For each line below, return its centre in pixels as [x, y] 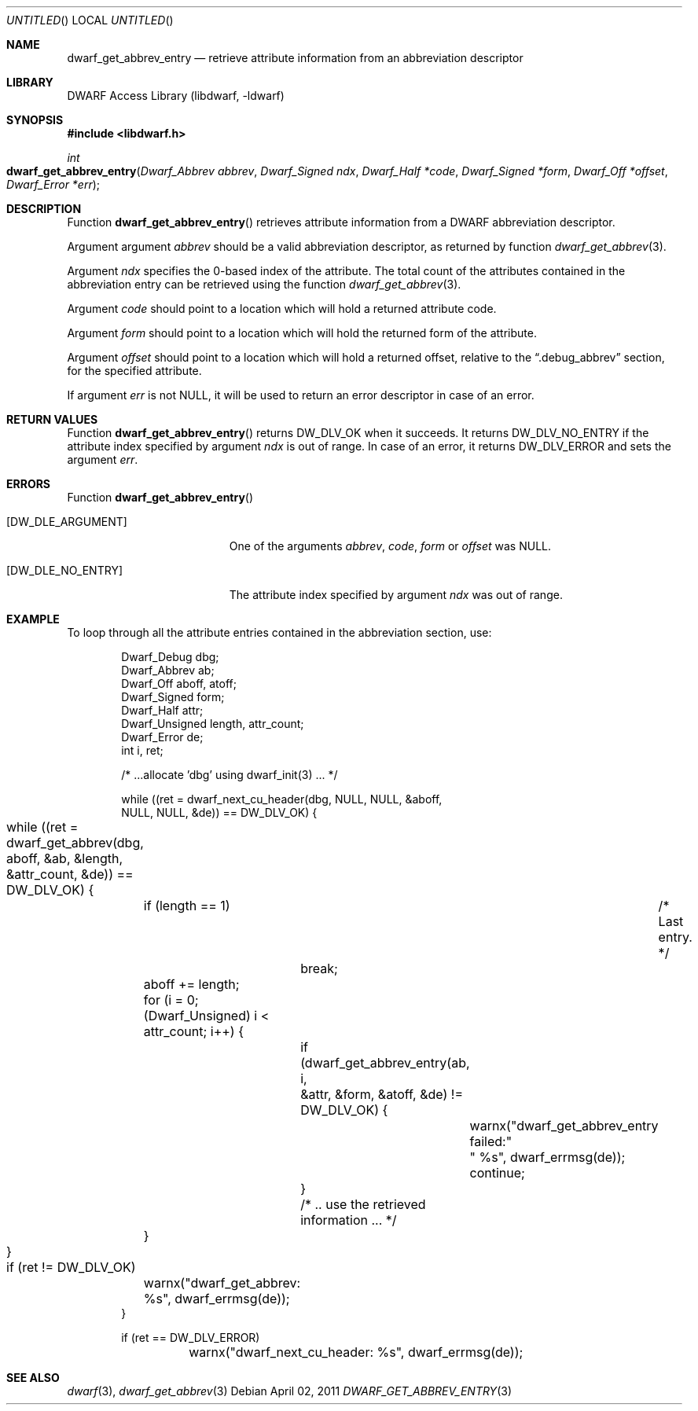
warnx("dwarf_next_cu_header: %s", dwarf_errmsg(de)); [356, 1352]
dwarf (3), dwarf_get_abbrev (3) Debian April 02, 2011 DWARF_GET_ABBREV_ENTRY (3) [289, 1391]
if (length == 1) [187, 906]
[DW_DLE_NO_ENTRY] [64, 570]
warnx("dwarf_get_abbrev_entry [564, 1126]
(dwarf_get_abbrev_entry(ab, [385, 1063]
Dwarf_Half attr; [162, 710]
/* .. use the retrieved [363, 1204]
